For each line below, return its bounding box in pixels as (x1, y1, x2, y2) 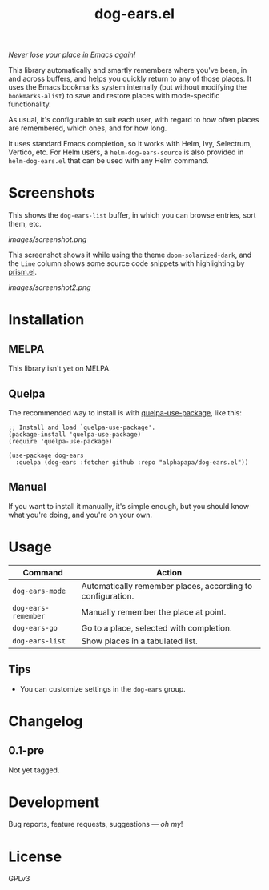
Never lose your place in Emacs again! (8, 50, 136, 60)
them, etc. (8, 219, 42, 229)
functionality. (8, 99, 52, 109)
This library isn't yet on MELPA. (8, 363, 112, 373)
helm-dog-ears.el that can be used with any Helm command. (8, 156, 210, 166)
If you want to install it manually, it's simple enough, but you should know (8, 501, 250, 511)
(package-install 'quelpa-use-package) (8, 430, 142, 439)
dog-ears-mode (12, 586, 66, 595)
